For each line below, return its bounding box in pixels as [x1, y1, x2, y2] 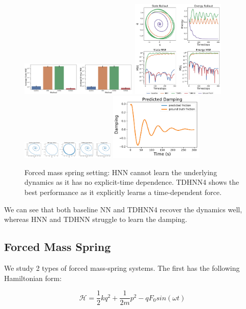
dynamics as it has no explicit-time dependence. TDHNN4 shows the [24, 177, 239, 187]
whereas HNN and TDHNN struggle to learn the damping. [4, 214, 187, 224]
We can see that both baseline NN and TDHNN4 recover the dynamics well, [4, 204, 242, 214]
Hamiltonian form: [4, 272, 62, 283]
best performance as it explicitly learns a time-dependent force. [24, 187, 222, 198]
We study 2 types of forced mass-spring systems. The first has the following [4, 263, 240, 273]
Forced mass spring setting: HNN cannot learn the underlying [24, 166, 217, 177]
